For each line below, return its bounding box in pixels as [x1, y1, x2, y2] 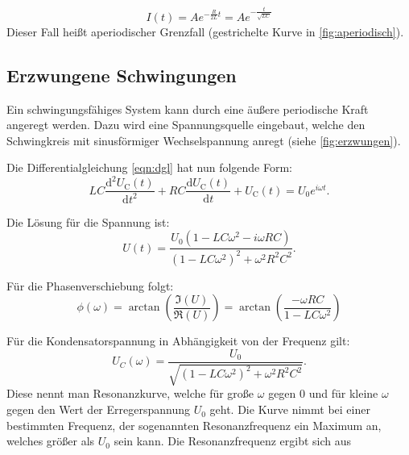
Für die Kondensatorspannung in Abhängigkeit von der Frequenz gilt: [6, 332, 350, 349]
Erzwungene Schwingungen [6, 62, 237, 87]
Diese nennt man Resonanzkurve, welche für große [6, 385, 254, 402]
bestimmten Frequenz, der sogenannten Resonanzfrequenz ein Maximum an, [6, 416, 382, 433]
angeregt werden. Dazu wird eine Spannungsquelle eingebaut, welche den [6, 116, 366, 133]
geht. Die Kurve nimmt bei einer [209, 401, 370, 418]
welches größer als [6, 432, 95, 449]
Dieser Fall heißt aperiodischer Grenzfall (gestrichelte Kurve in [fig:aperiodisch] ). [6, 23, 404, 40]
